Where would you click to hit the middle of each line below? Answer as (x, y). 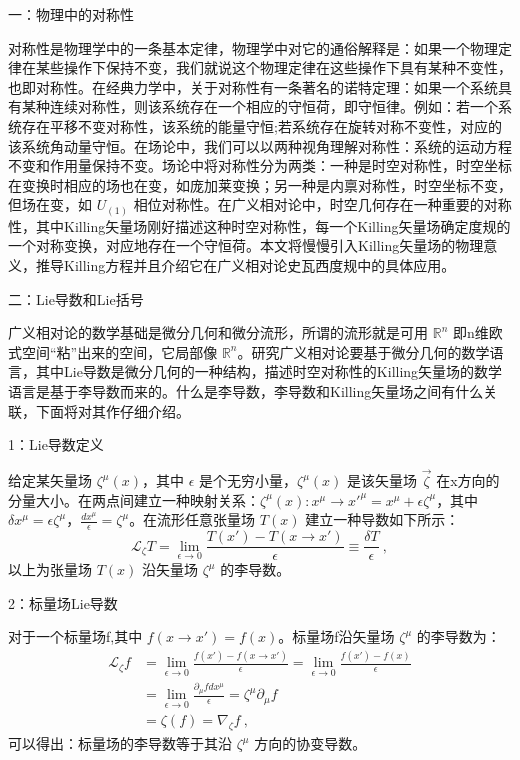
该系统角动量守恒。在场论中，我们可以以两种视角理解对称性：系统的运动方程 (260, 145)
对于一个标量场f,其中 (75, 636)
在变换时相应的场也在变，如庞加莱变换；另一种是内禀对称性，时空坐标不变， (260, 184)
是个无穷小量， (248, 480)
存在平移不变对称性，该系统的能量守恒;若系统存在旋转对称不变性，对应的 (261, 125)
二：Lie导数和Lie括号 (76, 298)
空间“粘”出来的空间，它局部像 (119, 351)
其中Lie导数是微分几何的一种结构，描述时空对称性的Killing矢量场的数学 (269, 371)
